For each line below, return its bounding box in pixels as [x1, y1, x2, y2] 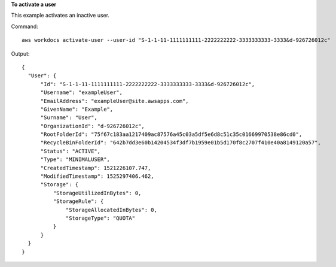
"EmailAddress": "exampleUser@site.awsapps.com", [40, 98, 189, 104]
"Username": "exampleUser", [40, 89, 123, 96]
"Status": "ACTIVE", [40, 147, 101, 154]
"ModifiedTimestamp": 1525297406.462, [40, 173, 155, 180]
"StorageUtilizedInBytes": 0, [53, 189, 142, 196]
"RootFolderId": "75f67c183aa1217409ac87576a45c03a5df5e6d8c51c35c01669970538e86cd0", [40, 131, 303, 138]
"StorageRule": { [53, 198, 104, 205]
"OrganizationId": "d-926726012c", [40, 123, 145, 129]
